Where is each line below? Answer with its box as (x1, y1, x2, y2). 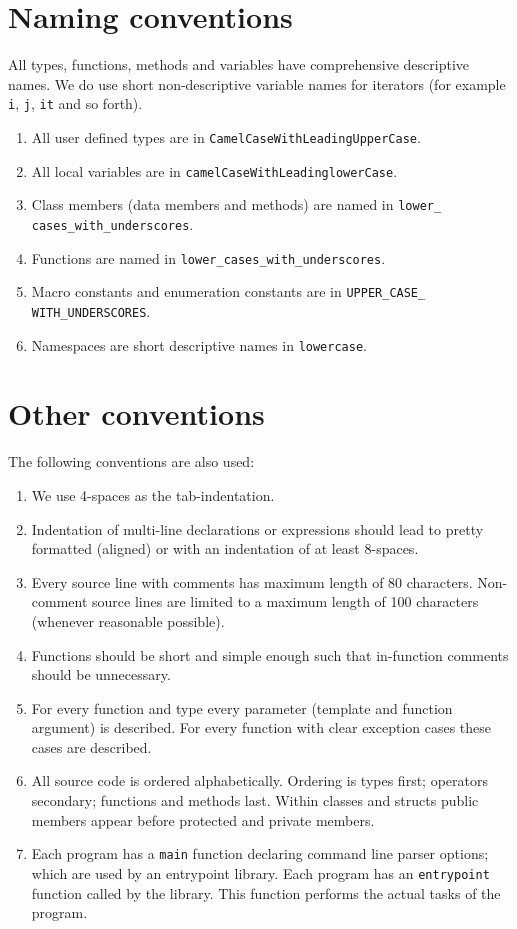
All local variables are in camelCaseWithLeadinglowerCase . (31, 160, 398, 181)
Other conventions (8, 393, 265, 434)
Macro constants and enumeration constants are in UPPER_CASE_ (31, 281, 426, 302)
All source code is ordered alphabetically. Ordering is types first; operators (31, 770, 488, 791)
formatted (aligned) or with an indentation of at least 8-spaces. (31, 538, 419, 559)
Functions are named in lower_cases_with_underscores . (31, 247, 386, 268)
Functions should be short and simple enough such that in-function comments (31, 644, 509, 665)
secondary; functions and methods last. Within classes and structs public (31, 790, 479, 811)
